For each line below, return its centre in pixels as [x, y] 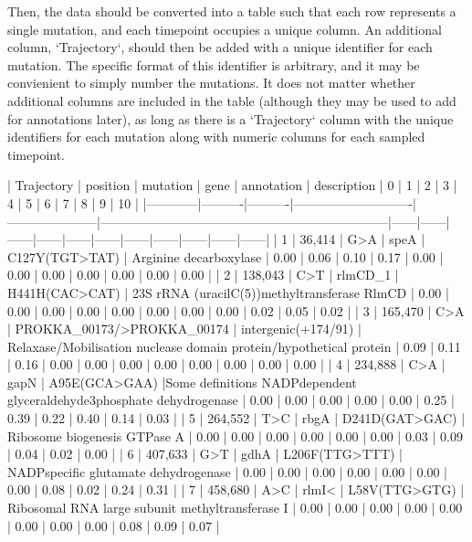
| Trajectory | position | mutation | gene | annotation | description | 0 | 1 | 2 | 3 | [232, 185]
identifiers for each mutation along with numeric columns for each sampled [216, 137]
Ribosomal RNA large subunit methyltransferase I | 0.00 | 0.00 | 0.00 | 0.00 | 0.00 [235, 508]
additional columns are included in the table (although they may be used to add [232, 100]
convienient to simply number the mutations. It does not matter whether [211, 83]
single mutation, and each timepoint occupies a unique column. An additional [225, 29]
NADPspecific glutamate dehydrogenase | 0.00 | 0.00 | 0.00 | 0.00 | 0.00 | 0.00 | [228, 471]
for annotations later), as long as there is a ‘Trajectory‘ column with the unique [231, 118]
